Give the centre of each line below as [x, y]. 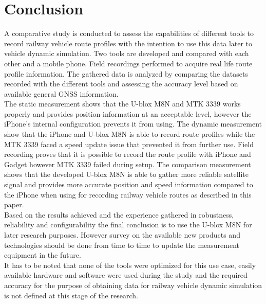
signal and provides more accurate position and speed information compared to [129, 184]
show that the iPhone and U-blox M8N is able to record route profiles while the [130, 134]
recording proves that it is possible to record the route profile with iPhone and [128, 154]
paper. [14, 204]
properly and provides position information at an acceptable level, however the [128, 113]
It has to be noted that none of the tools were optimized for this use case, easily [130, 265]
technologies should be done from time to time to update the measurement [122, 245]
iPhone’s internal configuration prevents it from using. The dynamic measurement [133, 124]
